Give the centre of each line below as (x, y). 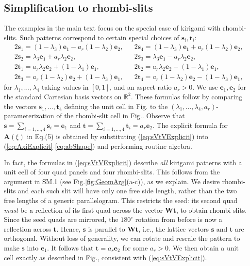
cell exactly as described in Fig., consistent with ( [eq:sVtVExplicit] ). (106, 257)
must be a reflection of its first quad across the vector (83, 210)
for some (135, 248)
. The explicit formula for (190, 125)
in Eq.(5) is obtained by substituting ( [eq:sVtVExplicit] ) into (117, 136)
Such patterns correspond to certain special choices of (100, 37)
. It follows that (70, 248)
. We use (205, 87)
